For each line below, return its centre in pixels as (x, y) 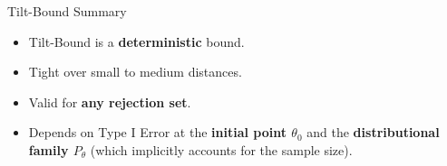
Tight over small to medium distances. (135, 72)
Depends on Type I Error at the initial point (157, 132)
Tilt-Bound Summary (67, 11)
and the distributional (373, 132)
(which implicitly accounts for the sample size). (221, 149)
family (49, 149)
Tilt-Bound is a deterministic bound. (136, 41)
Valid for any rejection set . (110, 101)
